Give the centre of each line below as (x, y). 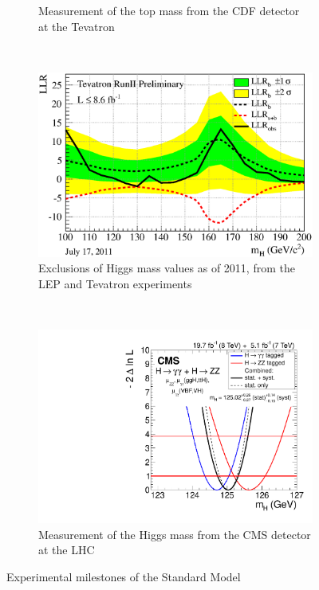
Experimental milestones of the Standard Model (124, 576)
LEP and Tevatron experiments (115, 283)
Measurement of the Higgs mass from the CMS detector (175, 534)
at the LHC (67, 550)
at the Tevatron (77, 26)
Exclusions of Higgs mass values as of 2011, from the (167, 268)
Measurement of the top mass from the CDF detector (169, 10)
